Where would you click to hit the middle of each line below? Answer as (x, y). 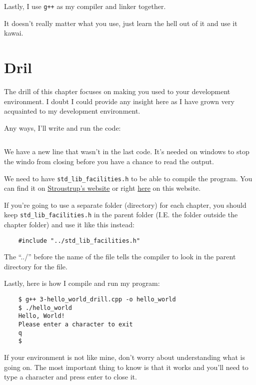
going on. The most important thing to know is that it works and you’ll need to (126, 367)
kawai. (14, 33)
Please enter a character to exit (75, 325)
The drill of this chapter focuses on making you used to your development (117, 91)
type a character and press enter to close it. (70, 377)
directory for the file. (36, 266)
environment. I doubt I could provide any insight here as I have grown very (119, 101)
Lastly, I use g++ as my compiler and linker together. (85, 6)
